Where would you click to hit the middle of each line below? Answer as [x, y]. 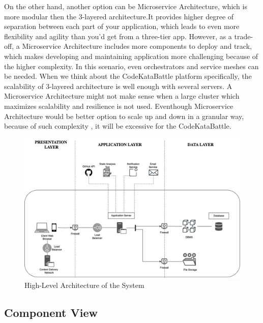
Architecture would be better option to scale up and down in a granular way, [124, 116]
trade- [244, 36]
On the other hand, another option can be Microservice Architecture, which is [126, 6]
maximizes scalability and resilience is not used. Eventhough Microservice [119, 106]
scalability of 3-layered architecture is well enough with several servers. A [118, 86]
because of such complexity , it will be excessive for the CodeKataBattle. [118, 126]
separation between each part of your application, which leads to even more [122, 26]
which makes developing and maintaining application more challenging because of [131, 56]
